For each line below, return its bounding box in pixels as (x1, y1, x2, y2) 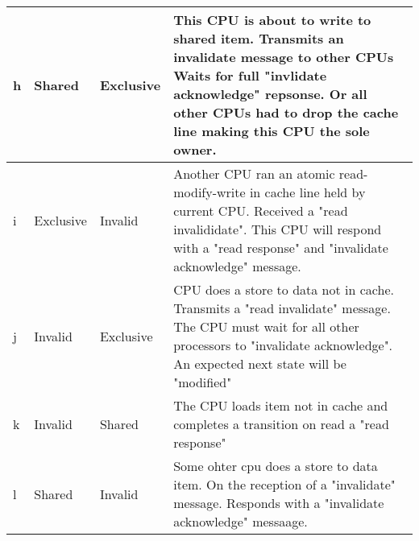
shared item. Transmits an (173, 29, 344, 47)
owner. (173, 140, 217, 159)
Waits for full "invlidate (173, 66, 327, 85)
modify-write (173, 183, 246, 201)
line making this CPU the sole (173, 122, 370, 140)
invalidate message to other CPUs (173, 47, 394, 66)
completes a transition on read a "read (173, 415, 389, 433)
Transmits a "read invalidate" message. (173, 299, 391, 317)
